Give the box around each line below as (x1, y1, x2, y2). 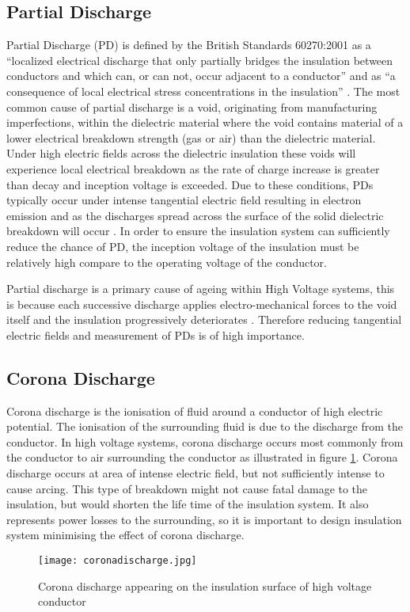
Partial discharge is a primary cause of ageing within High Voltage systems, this (6, 280, 395, 297)
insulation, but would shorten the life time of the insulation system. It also (6, 496, 369, 512)
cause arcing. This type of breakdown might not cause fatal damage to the (6, 480, 368, 496)
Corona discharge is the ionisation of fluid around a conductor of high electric (6, 402, 383, 419)
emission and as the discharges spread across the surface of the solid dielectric (6, 207, 384, 223)
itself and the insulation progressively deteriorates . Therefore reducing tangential (6, 311, 402, 328)
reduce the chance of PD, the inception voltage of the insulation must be (6, 238, 359, 254)
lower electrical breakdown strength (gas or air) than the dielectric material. (6, 129, 376, 146)
